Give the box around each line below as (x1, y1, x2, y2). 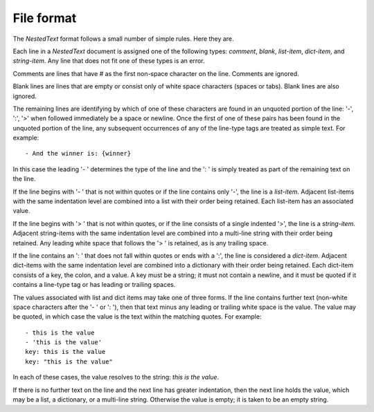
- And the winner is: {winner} (25, 149, 132, 158)
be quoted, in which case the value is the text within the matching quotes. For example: (12, 312, 262, 321)
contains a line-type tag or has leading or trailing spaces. (12, 281, 176, 289)
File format (12, 10, 77, 26)
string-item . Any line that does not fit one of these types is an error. (12, 57, 205, 65)
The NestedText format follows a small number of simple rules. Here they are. (12, 35, 235, 43)
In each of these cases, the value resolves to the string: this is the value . (12, 373, 220, 382)
